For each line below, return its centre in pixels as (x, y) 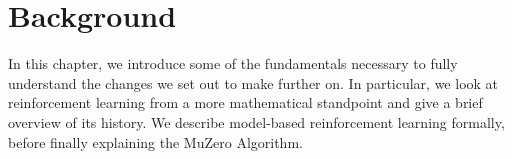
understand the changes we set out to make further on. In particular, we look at (253, 82)
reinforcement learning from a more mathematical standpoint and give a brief (245, 102)
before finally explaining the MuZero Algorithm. (155, 141)
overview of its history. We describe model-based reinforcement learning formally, (256, 121)
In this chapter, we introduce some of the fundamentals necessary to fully (233, 63)
